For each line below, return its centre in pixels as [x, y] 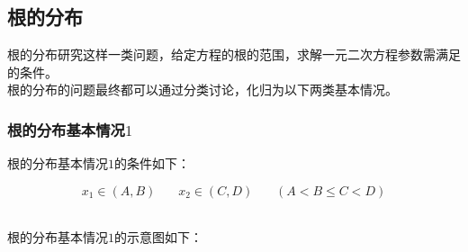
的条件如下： [152, 163]
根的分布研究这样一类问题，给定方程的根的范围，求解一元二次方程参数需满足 [234, 54]
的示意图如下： [158, 237]
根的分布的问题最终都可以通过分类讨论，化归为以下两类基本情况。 [202, 90]
